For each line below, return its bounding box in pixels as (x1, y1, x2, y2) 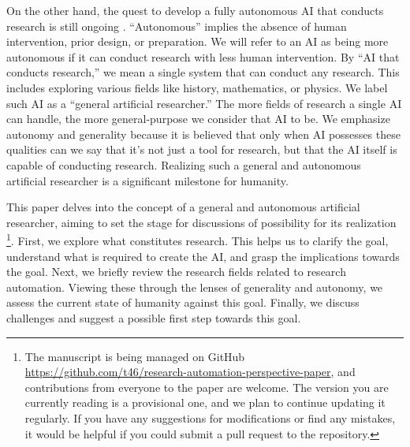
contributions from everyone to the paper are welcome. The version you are (24, 378, 389, 395)
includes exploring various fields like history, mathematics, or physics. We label (6, 79, 388, 95)
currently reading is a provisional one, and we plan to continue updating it (24, 394, 386, 411)
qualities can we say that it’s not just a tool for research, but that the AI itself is (6, 141, 397, 158)
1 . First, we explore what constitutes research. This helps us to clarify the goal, (6, 230, 389, 248)
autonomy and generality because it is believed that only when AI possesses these (6, 125, 401, 142)
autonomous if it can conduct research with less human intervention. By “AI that (6, 48, 400, 65)
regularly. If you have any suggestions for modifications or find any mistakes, (24, 409, 396, 426)
